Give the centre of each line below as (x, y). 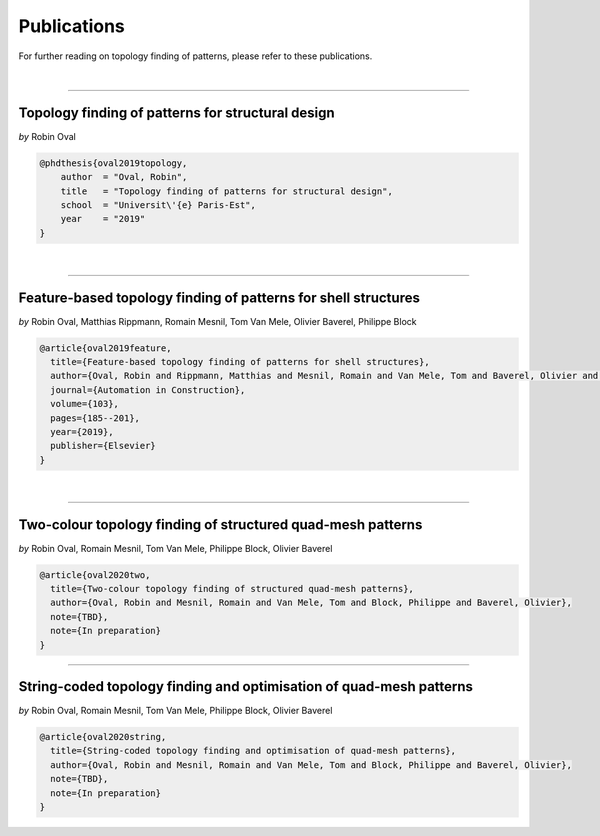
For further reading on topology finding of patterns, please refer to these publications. (195, 56)
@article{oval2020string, (103, 737)
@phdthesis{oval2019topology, (113, 163)
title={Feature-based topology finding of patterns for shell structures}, (240, 362)
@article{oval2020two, (95, 574)
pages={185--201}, (95, 418)
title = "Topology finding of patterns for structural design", (227, 191)
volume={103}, (85, 404)
